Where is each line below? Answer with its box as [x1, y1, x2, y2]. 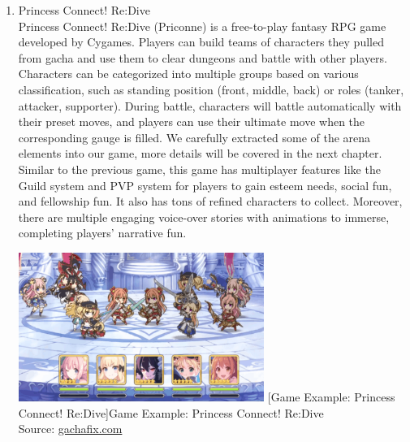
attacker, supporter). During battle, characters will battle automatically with [18, 97, 402, 114]
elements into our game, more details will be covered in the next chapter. [18, 145, 382, 162]
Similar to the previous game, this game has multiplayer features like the [18, 160, 381, 177]
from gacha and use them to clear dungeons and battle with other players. [18, 49, 388, 66]
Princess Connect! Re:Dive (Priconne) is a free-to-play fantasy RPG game [18, 17, 386, 34]
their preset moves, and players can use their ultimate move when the [18, 113, 365, 130]
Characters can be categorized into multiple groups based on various [18, 65, 359, 82]
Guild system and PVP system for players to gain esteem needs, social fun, [18, 176, 392, 193]
